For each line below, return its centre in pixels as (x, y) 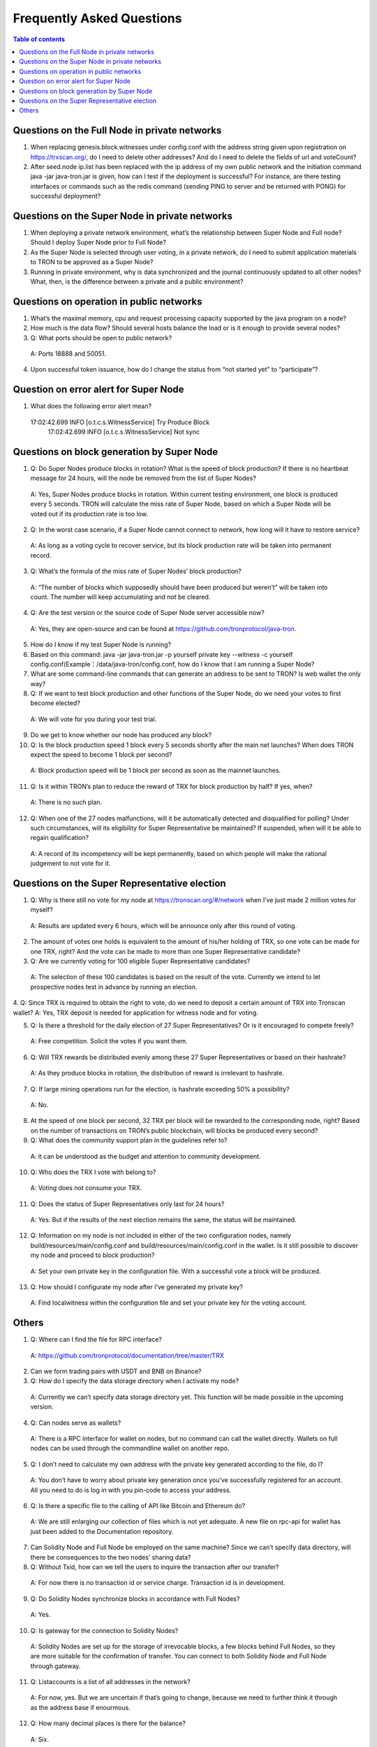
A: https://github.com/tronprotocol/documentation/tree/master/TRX (127, 1355)
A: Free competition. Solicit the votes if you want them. (109, 1041)
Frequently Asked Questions (97, 18)
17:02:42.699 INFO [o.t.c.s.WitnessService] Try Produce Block (120, 422)
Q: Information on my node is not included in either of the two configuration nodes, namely (161, 1235)
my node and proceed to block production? (93, 1255)
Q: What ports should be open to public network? (101, 338)
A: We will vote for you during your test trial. (94, 719)
